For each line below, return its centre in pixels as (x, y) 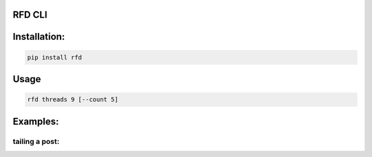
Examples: (36, 121)
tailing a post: (36, 141)
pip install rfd (55, 57)
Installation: (39, 37)
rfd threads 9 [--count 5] (73, 100)
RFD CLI (30, 15)
